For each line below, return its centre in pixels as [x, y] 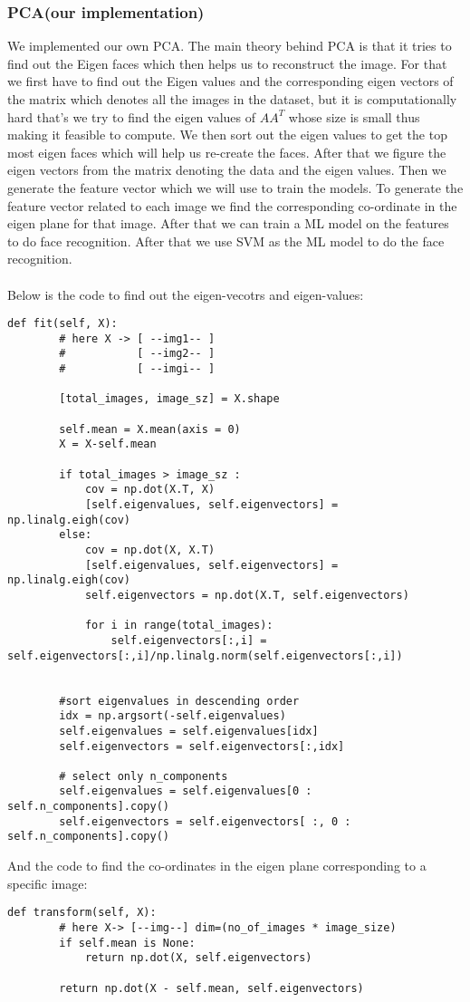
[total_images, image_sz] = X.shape [169, 399]
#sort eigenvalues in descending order [179, 701]
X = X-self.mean [108, 444]
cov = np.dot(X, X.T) [150, 549]
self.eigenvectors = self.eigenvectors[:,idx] [202, 746]
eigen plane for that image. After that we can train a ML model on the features [228, 223]
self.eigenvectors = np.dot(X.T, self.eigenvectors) [247, 595]
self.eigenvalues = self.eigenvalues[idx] [189, 731]
